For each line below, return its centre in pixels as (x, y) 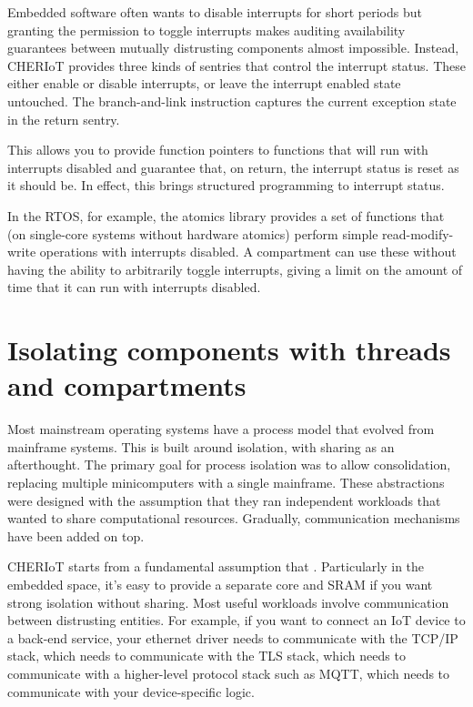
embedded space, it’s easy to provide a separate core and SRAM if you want (220, 584)
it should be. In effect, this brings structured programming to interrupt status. (226, 185)
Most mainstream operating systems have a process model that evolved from (221, 429)
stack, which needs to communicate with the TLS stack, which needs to (206, 656)
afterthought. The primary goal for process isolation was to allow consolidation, (229, 465)
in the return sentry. (64, 119)
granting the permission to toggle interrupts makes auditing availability (206, 30)
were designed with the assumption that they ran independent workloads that (224, 500)
